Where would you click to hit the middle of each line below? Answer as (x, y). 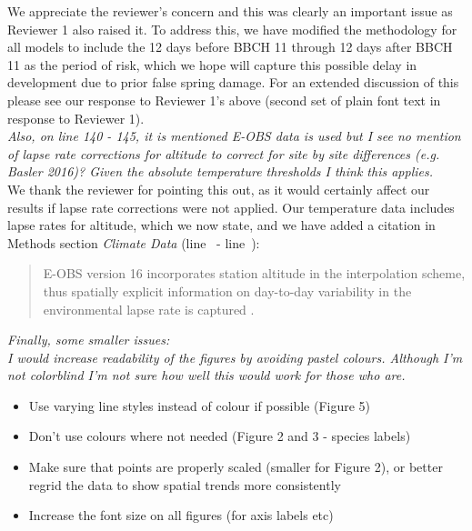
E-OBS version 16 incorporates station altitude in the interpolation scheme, (254, 273)
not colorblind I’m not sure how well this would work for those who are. (206, 375)
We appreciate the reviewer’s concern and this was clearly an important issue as (230, 11)
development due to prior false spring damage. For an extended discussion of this (233, 82)
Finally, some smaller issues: (89, 340)
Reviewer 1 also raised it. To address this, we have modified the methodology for (232, 29)
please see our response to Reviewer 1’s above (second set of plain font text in (224, 100)
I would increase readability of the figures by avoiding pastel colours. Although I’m (235, 357)
